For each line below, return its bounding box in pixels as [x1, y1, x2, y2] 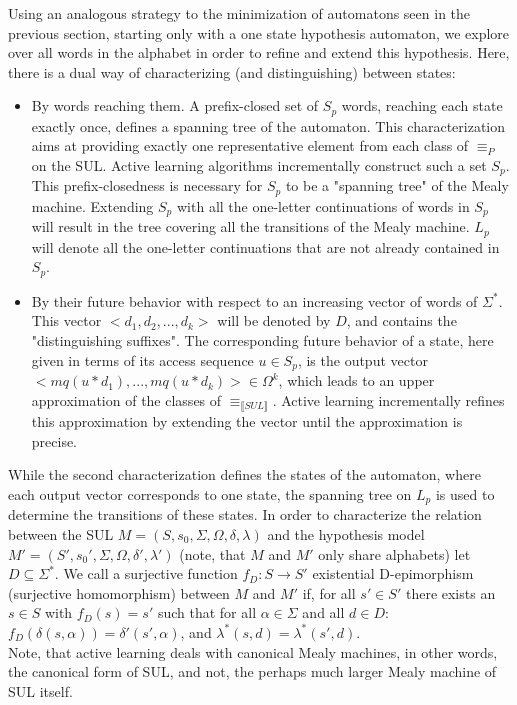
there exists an [405, 582, 496, 603]
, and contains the [346, 310, 457, 331]
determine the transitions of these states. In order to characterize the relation [8, 504, 482, 525]
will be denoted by [217, 310, 331, 331]
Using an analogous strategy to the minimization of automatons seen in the [8, 3, 471, 23]
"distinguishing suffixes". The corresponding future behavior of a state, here [31, 330, 494, 351]
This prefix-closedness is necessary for [31, 175, 263, 196]
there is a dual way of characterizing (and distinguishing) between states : [8, 61, 456, 82]
